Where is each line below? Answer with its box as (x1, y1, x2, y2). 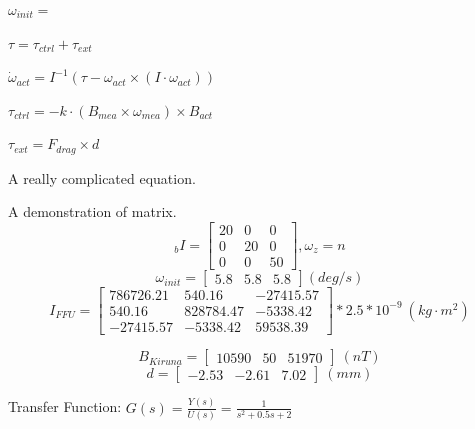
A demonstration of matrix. (8, 201, 177, 222)
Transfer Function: (8, 396, 122, 417)
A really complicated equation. (8, 167, 196, 188)
